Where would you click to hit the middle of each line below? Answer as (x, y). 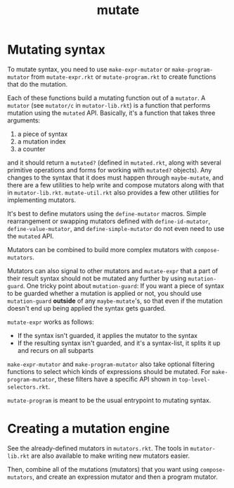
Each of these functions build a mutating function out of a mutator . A (106, 98)
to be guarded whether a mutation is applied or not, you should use (105, 293)
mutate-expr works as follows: (51, 322)
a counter (31, 149)
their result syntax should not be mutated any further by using (97, 278)
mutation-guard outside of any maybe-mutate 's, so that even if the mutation (115, 301)
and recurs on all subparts (55, 350)
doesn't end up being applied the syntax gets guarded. (87, 308)
